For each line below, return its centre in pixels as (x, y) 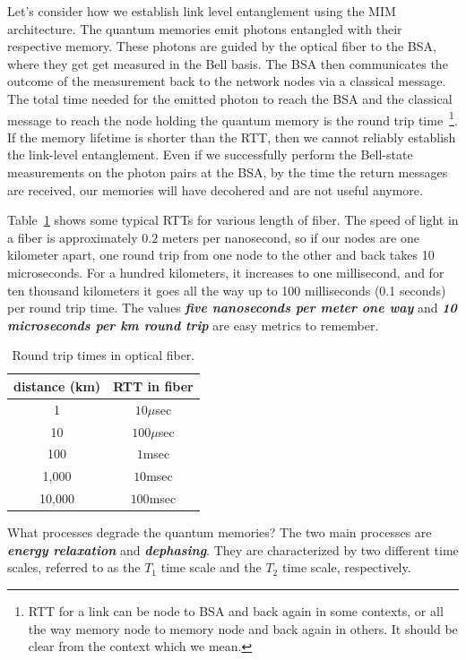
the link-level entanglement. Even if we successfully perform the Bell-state (210, 154)
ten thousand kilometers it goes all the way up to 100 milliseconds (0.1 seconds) (227, 290)
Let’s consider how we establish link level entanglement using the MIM (202, 11)
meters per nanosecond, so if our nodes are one (290, 237)
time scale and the (211, 567)
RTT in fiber (153, 386)
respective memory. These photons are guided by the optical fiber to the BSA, (222, 46)
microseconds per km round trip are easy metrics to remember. (193, 325)
